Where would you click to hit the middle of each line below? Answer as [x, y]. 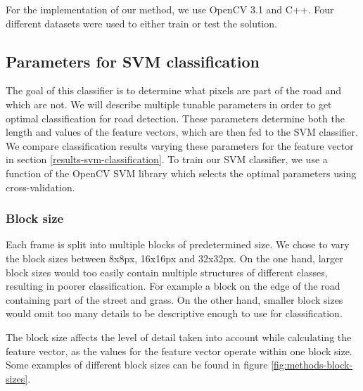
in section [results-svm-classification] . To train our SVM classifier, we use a [167, 159]
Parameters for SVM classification [133, 61]
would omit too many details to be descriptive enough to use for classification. [174, 313]
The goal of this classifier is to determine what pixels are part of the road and [173, 90]
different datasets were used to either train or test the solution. [141, 23]
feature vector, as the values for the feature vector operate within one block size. [179, 351]
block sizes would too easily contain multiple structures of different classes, [167, 272]
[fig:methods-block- [312, 365]
